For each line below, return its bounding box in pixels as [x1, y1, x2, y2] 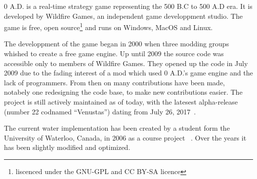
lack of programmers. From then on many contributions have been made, [4, 77, 225, 87]
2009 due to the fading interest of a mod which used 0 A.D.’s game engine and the [4, 68, 253, 78]
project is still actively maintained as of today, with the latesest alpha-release [4, 97, 238, 107]
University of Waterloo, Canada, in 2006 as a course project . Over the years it [4, 132, 247, 143]
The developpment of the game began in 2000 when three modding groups [4, 38, 229, 49]
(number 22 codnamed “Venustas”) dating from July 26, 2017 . [4, 106, 196, 116]
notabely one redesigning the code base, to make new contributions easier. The [4, 87, 243, 97]
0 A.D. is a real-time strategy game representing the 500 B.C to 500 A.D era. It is [4, 1, 253, 11]
